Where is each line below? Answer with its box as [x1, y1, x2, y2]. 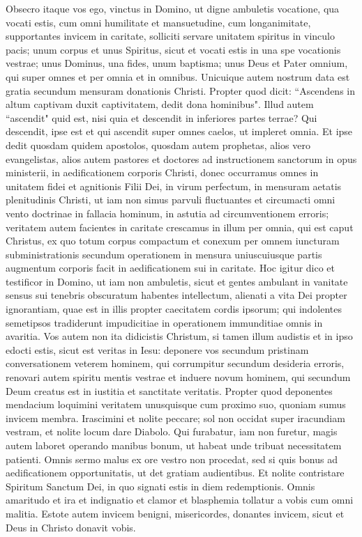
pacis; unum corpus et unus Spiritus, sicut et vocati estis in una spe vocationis [6, 42, 341, 56]
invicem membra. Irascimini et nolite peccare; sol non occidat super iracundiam [6, 410, 345, 425]
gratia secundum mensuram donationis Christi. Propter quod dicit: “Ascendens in [6, 83, 356, 98]
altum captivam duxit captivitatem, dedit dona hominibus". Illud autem [6, 97, 314, 111]
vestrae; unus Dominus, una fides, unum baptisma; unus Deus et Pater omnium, [6, 56, 348, 70]
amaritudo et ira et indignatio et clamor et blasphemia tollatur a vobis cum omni [6, 492, 354, 507]
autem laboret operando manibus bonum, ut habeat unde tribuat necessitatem [6, 438, 342, 452]
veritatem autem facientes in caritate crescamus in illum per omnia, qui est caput [6, 219, 354, 234]
